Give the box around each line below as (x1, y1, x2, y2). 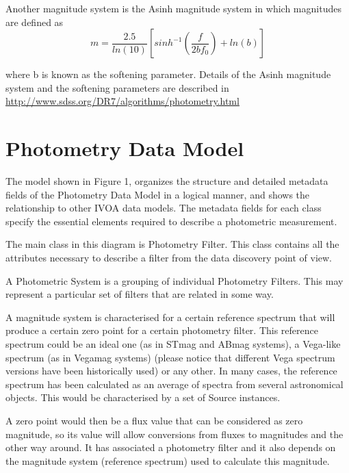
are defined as (5, 14, 64, 29)
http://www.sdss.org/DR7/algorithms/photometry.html (5, 94, 240, 108)
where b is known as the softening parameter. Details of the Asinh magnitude (5, 67, 331, 81)
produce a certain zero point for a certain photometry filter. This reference (5, 323, 318, 337)
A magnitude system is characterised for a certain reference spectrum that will (5, 309, 335, 324)
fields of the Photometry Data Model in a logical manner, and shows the (5, 187, 310, 201)
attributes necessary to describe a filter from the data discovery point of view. (5, 251, 332, 265)
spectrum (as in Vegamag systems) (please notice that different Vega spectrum (5, 350, 335, 364)
